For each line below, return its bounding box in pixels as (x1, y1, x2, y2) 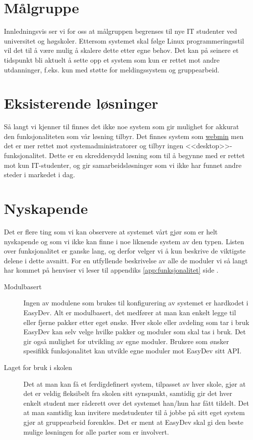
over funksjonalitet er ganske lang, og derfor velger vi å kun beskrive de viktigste (4, 246, 246, 256)
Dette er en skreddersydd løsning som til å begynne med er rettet (49, 150, 245, 160)
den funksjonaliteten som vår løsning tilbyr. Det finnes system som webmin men (4, 131, 244, 141)
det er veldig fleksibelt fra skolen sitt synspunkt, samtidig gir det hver (23, 388, 232, 398)
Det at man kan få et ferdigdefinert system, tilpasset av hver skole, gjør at (23, 378, 246, 389)
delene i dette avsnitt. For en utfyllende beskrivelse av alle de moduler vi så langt (4, 255, 248, 265)
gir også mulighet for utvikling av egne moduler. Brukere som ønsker (23, 336, 229, 346)
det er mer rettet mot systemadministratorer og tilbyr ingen (4, 140, 184, 151)
